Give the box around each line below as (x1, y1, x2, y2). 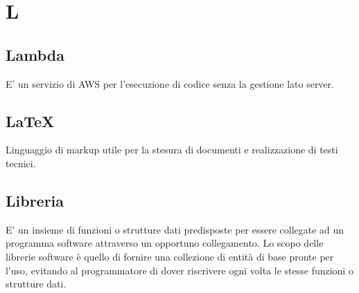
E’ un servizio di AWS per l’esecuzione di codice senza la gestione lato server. (6, 76, 334, 91)
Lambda (6, 44, 64, 65)
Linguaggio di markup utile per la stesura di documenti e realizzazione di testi (6, 142, 338, 157)
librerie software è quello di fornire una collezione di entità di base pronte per (6, 249, 334, 263)
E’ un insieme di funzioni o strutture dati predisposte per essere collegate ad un (6, 222, 344, 236)
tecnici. (6, 155, 36, 170)
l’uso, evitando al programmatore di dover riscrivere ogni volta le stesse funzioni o (6, 263, 353, 277)
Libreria (6, 189, 64, 211)
